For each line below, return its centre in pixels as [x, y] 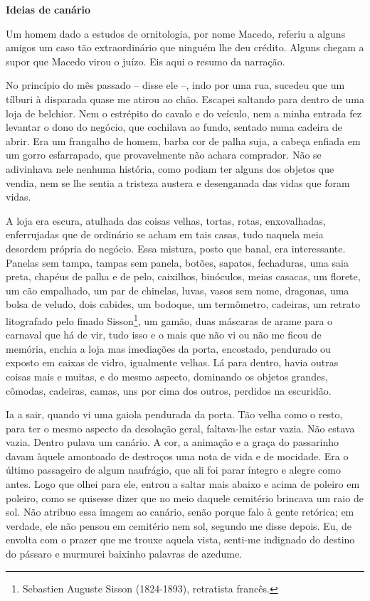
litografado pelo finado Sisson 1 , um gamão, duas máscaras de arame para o [169, 319]
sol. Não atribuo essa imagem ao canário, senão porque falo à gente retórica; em [180, 512]
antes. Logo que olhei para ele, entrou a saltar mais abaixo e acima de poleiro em [183, 484]
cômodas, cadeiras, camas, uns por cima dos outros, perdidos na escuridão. [169, 390]
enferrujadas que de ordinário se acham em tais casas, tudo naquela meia [165, 234]
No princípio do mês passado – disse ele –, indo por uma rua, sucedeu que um [175, 85]
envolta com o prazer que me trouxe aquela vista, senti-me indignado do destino [180, 539]
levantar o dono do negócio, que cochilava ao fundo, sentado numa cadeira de [174, 127]
